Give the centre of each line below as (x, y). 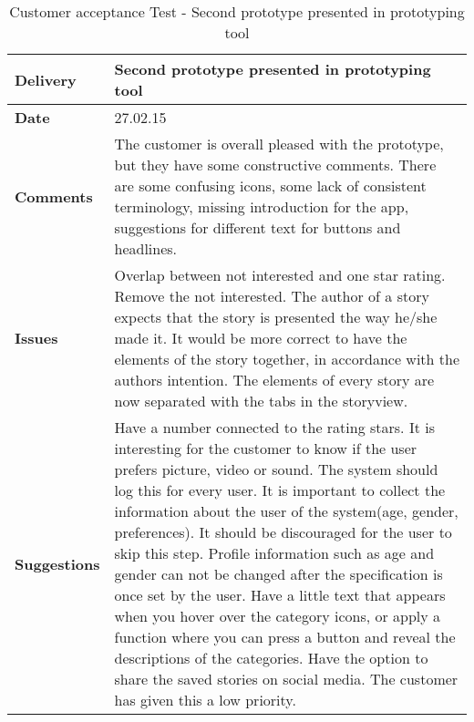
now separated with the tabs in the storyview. (261, 401)
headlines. (146, 248)
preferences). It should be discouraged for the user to (283, 532)
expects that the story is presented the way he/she (276, 317)
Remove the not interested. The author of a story (272, 296)
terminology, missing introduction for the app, (262, 206)
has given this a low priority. (205, 700)
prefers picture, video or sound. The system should (276, 469)
